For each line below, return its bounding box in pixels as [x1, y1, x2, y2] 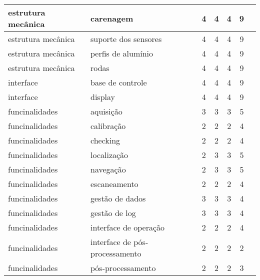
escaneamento [90, 178, 138, 189]
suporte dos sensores [90, 33, 162, 44]
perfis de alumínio [90, 47, 153, 59]
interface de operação [90, 221, 165, 233]
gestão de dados [90, 192, 146, 204]
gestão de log [90, 207, 136, 218]
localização [90, 149, 128, 160]
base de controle [90, 76, 147, 88]
